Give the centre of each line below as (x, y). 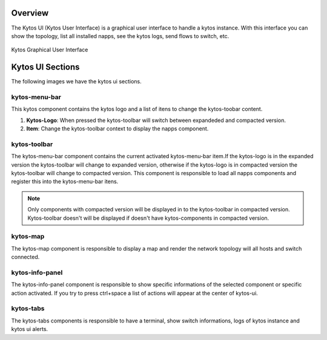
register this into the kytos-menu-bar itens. (65, 182)
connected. (25, 257)
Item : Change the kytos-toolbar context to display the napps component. (117, 129)
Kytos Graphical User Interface (50, 50)
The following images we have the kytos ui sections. (76, 82)
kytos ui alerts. (30, 329)
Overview (30, 13)
